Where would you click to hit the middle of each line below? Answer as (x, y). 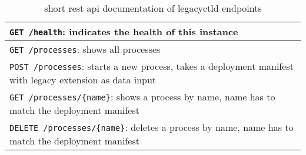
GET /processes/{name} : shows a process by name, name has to (142, 97)
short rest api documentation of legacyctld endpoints (153, 8)
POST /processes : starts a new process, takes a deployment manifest (152, 66)
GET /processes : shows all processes (85, 49)
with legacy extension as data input (83, 80)
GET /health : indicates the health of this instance (124, 31)
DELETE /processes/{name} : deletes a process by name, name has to (152, 127)
